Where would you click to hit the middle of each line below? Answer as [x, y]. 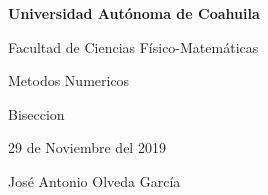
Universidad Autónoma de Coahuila [134, 13]
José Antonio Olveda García [94, 180]
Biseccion [36, 113]
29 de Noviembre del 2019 [87, 147]
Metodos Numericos [69, 80]
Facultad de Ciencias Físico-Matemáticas [133, 46]
